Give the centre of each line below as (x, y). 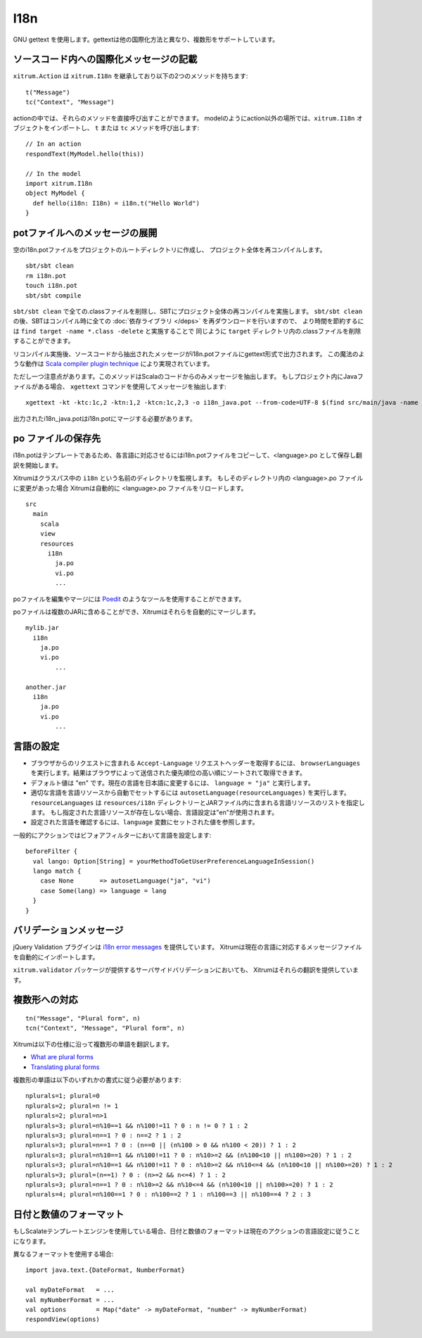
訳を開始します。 (38, 465)
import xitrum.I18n (59, 183)
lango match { (57, 871)
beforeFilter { (52, 851)
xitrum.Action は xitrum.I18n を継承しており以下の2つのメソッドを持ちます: (130, 76)
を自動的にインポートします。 (56, 957)
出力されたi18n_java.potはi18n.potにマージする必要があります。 (104, 418)
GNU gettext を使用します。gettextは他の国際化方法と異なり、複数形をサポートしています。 (146, 39)
